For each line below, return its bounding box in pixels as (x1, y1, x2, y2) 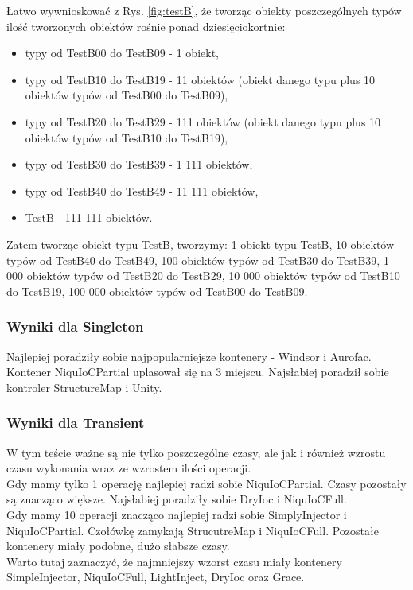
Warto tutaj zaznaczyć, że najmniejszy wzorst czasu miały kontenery (6, 553, 342, 569)
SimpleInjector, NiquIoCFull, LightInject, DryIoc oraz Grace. (6, 569, 305, 585)
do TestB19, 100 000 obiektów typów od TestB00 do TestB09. (6, 282, 308, 299)
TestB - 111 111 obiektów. (25, 209, 153, 226)
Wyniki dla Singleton (6, 316, 144, 336)
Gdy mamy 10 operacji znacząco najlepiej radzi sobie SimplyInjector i (6, 506, 347, 522)
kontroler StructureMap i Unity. (6, 378, 162, 395)
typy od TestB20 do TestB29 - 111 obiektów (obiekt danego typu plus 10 (25, 113, 381, 130)
